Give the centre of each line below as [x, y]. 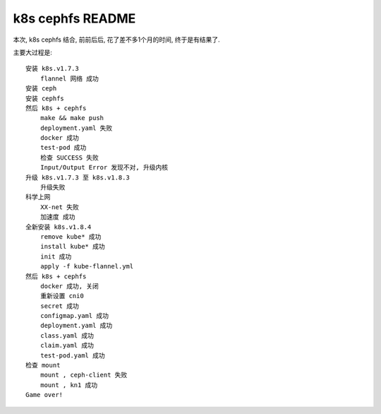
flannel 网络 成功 [69, 78]
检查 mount [43, 365]
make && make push [72, 118]
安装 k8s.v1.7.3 [52, 69]
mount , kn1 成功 [69, 385]
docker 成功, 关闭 [69, 286]
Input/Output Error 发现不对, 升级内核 [104, 167]
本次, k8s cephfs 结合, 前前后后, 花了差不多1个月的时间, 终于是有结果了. [116, 40]
